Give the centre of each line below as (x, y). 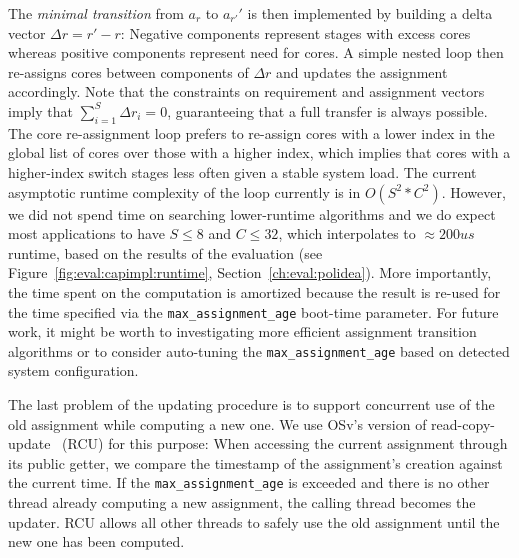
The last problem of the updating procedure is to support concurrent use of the (251, 404)
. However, (473, 191)
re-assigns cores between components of (128, 71)
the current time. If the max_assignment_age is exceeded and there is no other (249, 482)
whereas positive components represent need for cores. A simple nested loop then (256, 52)
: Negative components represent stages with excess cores (295, 32)
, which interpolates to (347, 233)
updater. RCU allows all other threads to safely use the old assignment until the (254, 521)
